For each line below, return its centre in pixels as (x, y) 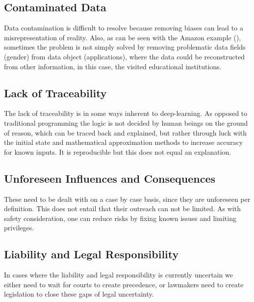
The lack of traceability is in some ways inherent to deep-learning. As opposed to (126, 113)
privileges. (19, 228)
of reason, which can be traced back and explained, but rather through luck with (125, 132)
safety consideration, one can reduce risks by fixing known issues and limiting (120, 218)
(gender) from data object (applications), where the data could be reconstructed (125, 56)
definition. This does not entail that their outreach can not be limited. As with (122, 208)
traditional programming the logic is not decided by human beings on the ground (126, 123)
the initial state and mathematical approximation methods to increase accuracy (124, 142)
